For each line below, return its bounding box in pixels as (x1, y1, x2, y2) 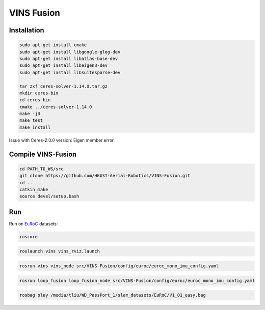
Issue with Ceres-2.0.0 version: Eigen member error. (9, 137, 115, 143)
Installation (9, 26, 44, 34)
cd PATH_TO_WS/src (19, 166, 64, 171)
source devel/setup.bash (19, 194, 79, 199)
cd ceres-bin (19, 97, 51, 103)
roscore (19, 234, 38, 239)
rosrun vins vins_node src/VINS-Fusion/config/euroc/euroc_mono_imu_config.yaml (19, 263, 219, 269)
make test (19, 118, 43, 123)
